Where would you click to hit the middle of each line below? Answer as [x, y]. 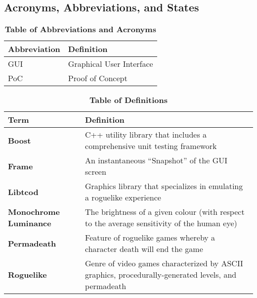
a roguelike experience [123, 198]
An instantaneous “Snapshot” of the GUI [156, 160]
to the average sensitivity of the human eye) [161, 223]
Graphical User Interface [110, 64]
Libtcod [23, 192]
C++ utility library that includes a [146, 135]
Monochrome [34, 212]
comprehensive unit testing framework [151, 146]
